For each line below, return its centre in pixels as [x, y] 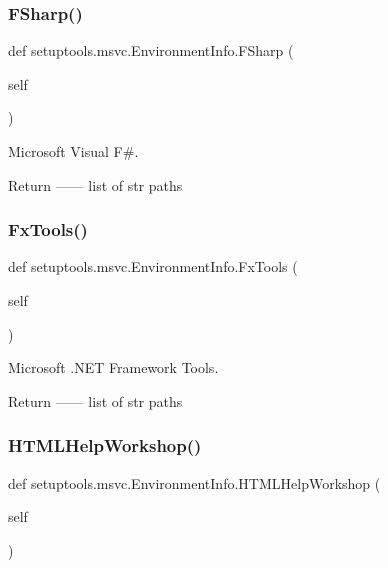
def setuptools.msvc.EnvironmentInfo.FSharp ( [151, 50]
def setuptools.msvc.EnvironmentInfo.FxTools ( [153, 266]
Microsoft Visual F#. [73, 151]
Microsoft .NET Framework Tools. [113, 367]
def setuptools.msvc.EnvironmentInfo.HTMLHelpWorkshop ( [194, 482]
